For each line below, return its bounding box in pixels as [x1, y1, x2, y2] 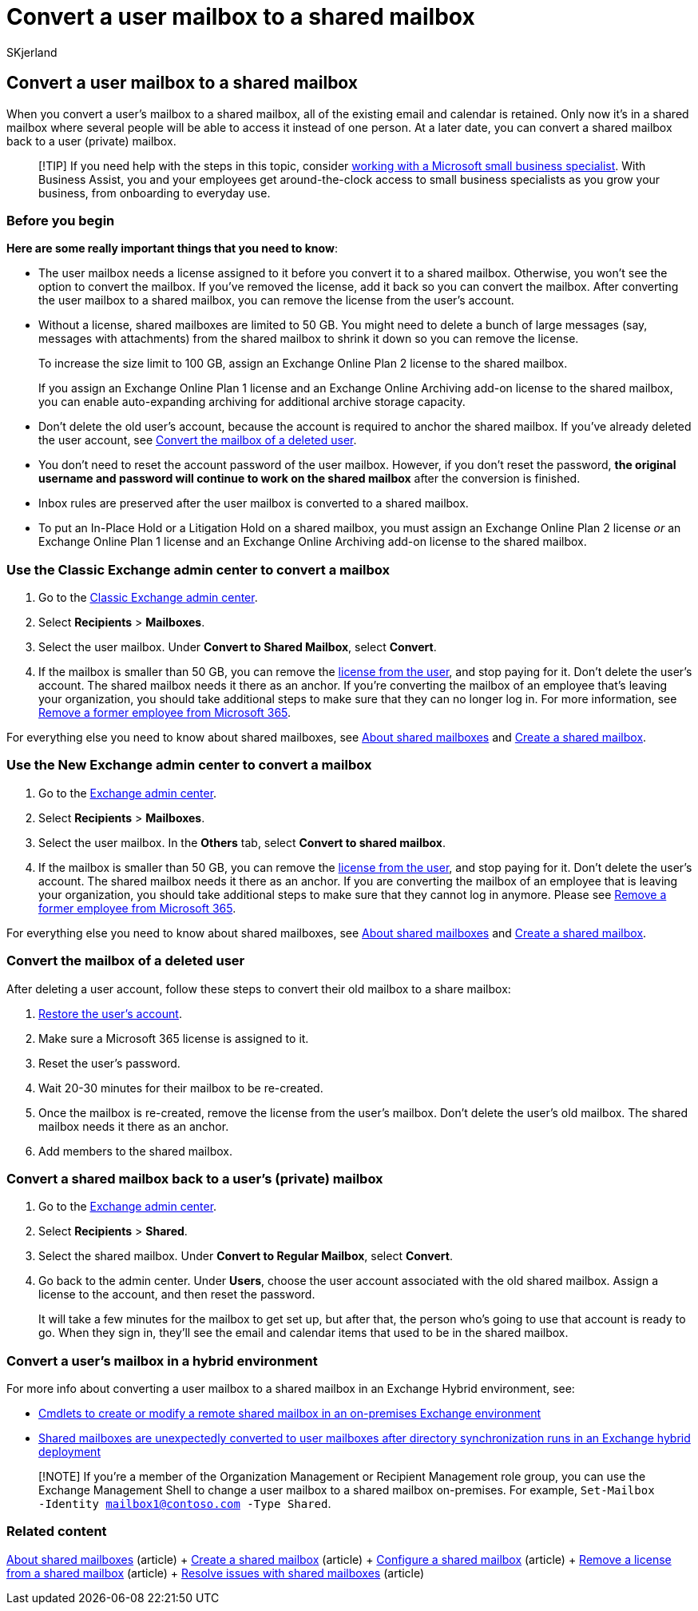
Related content [6, 1523, 107, 1540]
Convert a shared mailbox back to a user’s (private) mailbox [6, 1170, 383, 1187]
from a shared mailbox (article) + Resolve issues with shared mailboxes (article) [6, 1565, 425, 1580]
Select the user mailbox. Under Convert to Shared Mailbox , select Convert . [38, 640, 437, 654]
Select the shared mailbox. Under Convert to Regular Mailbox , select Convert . [38, 1249, 453, 1263]
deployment [38, 1445, 101, 1459]
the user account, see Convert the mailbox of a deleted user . [38, 433, 357, 447]
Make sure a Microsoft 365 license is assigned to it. [38, 1031, 309, 1045]
